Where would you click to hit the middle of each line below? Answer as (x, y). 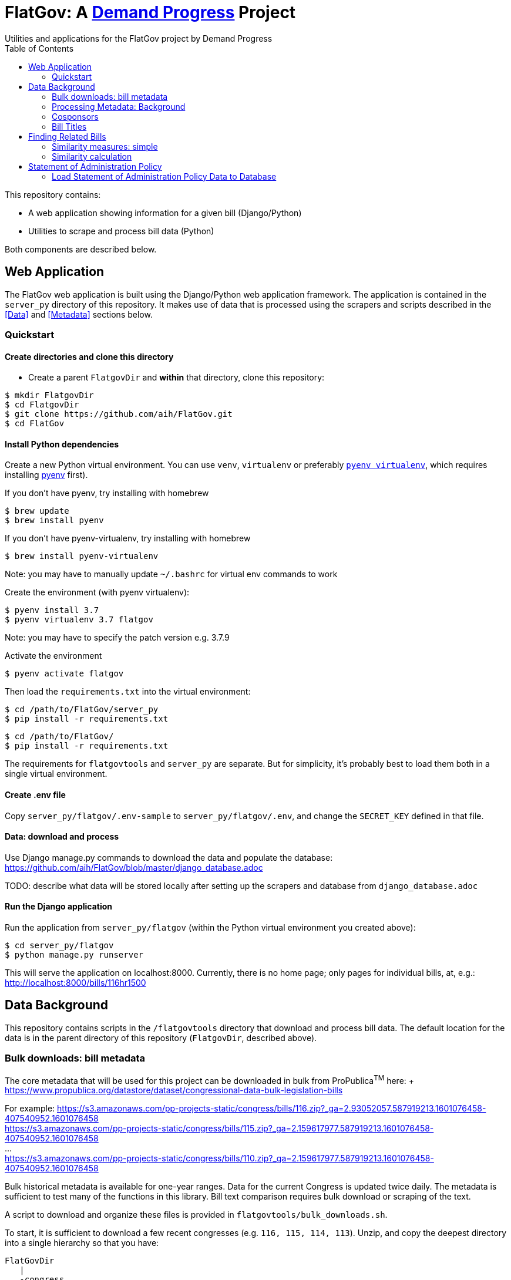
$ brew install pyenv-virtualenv (82, 556)
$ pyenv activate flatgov (64, 674)
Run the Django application (59, 907)
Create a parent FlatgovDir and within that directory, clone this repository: (177, 378)
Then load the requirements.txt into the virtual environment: (128, 692)
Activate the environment (53, 656)
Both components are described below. (81, 249)
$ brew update (37, 511)
